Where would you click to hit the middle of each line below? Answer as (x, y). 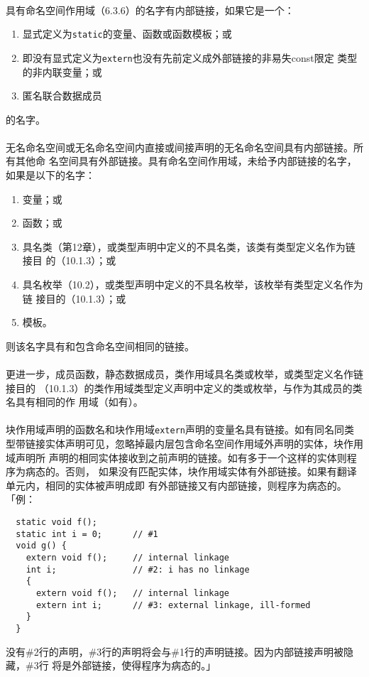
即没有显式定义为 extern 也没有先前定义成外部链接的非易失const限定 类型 (190, 57)
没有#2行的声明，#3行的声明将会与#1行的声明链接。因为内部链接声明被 (175, 651)
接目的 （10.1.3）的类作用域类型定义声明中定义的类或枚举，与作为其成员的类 (184, 388)
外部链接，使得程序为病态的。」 (144, 665)
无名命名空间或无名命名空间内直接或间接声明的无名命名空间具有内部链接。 (180, 147)
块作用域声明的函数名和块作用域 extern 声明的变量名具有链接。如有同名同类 (180, 429)
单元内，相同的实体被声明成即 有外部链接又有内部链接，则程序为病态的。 (176, 485)
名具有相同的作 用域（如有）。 (75, 402)
